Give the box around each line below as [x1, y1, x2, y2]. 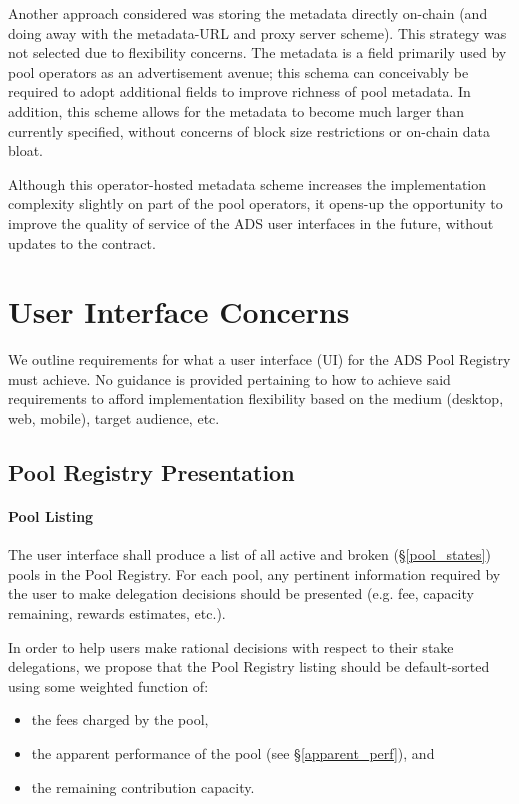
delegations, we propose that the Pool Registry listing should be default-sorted [8, 656, 490, 677]
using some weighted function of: [8, 675, 209, 696]
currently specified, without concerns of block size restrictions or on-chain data [8, 120, 491, 141]
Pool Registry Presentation [8, 457, 295, 488]
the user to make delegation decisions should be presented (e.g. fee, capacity [8, 583, 474, 604]
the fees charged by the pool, [31, 709, 209, 730]
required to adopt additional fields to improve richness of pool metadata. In [8, 81, 471, 102]
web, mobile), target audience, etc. [8, 408, 220, 429]
